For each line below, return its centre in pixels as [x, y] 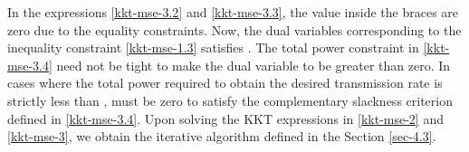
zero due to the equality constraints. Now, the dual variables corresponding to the [234, 29]
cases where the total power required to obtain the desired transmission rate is [225, 83]
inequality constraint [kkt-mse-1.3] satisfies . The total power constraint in [213, 47]
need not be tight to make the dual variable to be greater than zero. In [254, 65]
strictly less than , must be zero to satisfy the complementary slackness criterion [230, 100]
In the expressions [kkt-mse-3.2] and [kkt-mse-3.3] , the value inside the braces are [233, 12]
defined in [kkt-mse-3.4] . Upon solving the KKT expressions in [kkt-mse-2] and [225, 118]
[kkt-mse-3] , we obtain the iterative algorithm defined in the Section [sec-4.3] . [222, 136]
